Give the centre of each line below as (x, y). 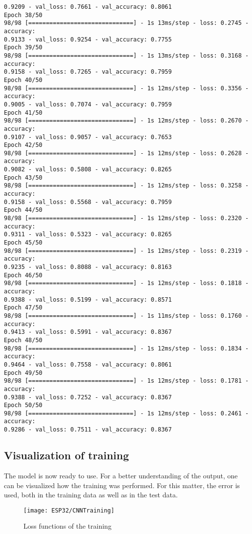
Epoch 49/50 (23, 373)
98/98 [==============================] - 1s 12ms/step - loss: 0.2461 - (126, 413)
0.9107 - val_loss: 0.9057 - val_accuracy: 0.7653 (88, 137)
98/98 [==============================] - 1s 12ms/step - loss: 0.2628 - (126, 153)
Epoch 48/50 (23, 340)
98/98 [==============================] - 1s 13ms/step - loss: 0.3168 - (126, 55)
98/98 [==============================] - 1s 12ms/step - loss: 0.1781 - (126, 381)
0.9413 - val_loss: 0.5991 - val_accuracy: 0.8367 (88, 332)
